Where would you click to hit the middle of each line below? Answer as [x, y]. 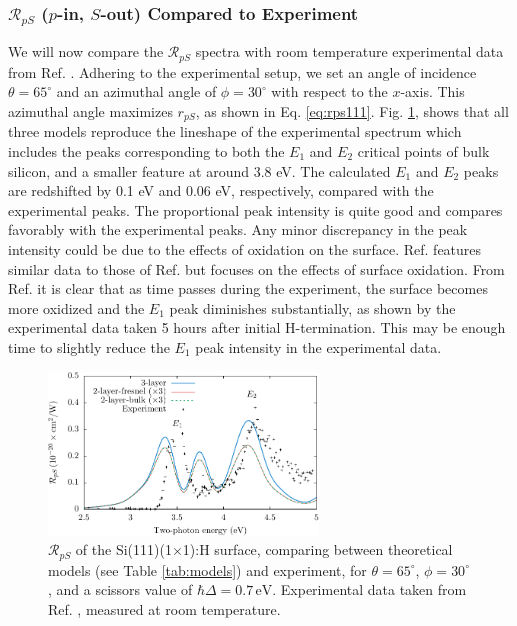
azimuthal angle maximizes [90, 110]
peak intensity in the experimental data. [318, 346]
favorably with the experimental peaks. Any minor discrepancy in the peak [238, 229]
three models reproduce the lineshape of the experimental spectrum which [235, 131]
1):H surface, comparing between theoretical [317, 549]
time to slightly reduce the [89, 346]
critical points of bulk [423, 151]
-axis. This [432, 91]
